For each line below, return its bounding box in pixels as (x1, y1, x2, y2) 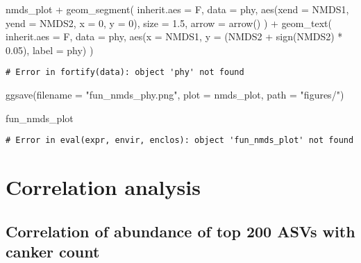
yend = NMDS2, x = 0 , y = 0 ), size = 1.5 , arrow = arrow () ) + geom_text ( (6, 15, 332, 30)
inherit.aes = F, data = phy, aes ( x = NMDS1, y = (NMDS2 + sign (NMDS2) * (6, 29, 343, 44)
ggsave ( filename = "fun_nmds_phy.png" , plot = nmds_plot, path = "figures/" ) (6, 87, 344, 102)
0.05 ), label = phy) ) (6, 42, 94, 57)
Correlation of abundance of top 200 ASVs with (6, 220, 355, 241)
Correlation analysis (6, 173, 201, 201)
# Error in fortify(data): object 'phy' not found (6, 67, 244, 78)
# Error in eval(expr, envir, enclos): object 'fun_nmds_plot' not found (6, 135, 354, 146)
